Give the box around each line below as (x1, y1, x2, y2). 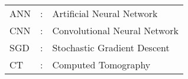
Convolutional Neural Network (52, 24, 179, 37)
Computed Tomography (52, 58, 151, 71)
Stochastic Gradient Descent (52, 41, 170, 54)
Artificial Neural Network (52, 6, 158, 20)
